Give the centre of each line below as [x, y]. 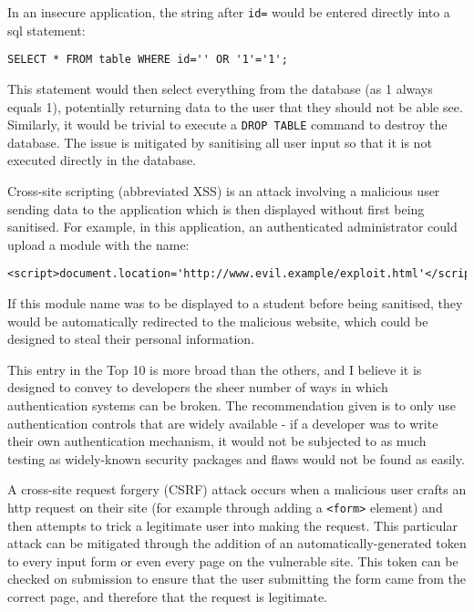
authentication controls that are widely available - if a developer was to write [223, 423]
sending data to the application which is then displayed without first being [216, 208]
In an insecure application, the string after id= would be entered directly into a [229, 12]
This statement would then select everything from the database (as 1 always [220, 88]
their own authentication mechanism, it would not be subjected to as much [217, 441]
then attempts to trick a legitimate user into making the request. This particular [232, 525]
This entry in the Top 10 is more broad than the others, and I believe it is [215, 369]
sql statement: [46, 30]
